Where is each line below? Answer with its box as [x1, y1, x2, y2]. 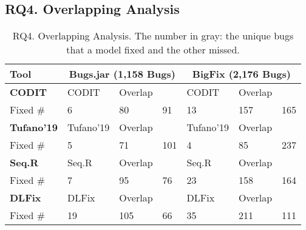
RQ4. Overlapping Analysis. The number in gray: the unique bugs [12, 29, 294, 43]
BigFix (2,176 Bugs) [192, 67, 291, 81]
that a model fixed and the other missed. [66, 42, 240, 57]
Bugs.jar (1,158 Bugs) [69, 67, 175, 81]
